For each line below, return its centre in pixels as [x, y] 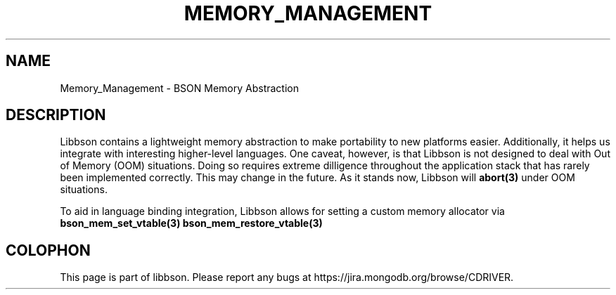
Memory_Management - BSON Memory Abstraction [180, 88]
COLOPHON [48, 250]
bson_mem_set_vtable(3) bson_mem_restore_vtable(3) [191, 223]
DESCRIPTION [56, 115]
